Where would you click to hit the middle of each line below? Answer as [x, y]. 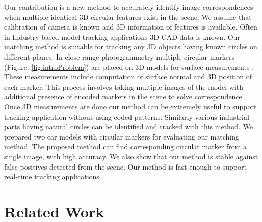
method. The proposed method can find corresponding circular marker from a [126, 146]
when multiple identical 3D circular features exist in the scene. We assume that [128, 17]
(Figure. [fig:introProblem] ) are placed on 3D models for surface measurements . [129, 66]
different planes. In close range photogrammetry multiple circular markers [120, 56]
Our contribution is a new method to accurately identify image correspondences [129, 7]
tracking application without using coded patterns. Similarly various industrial [127, 116]
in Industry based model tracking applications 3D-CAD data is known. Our [122, 36]
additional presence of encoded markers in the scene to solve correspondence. [124, 96]
